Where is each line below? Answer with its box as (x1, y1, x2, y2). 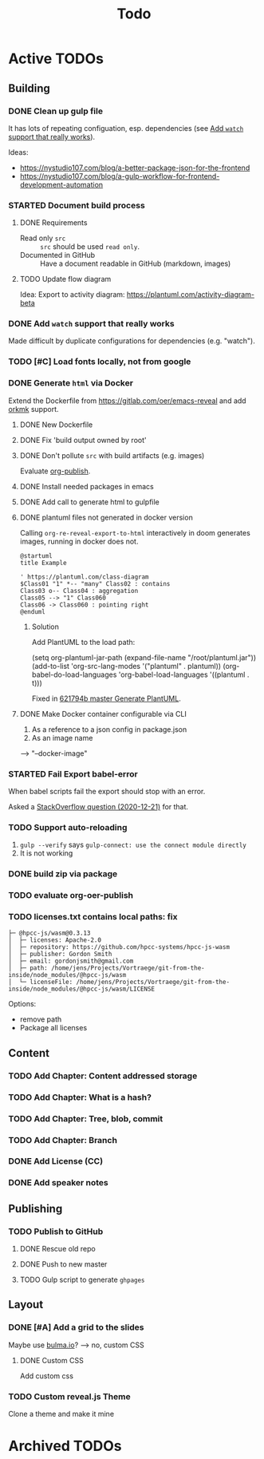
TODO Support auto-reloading (8, 821, 128, 832)
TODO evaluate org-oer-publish (8, 890, 134, 901)
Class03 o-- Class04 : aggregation (19, 587, 139, 595)
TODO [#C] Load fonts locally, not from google (8, 356, 191, 367)
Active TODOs (8, 49, 104, 68)
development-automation (19, 180, 104, 189)
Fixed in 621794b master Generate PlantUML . (31, 694, 181, 703)
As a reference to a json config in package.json (31, 724, 187, 734)
